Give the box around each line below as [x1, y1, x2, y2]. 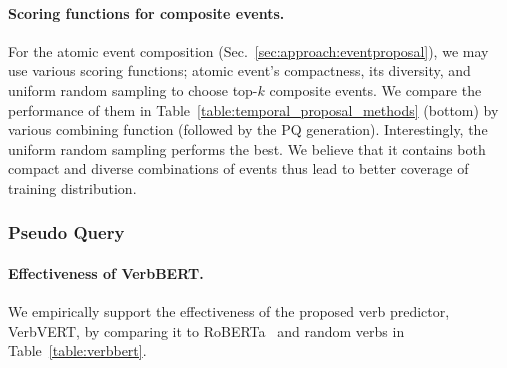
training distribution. [8, 177, 137, 198]
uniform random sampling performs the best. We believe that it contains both [8, 138, 486, 159]
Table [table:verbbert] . [8, 340, 147, 361]
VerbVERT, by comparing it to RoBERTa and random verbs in [8, 320, 405, 341]
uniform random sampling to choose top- [8, 79, 258, 100]
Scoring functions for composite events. [8, 2, 285, 23]
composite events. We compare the [269, 79, 482, 100]
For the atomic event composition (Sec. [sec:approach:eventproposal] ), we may [8, 40, 489, 61]
